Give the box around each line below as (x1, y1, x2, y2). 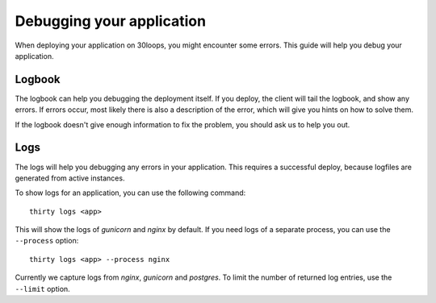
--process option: (15, 236, 79, 246)
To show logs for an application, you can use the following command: (15, 188, 246, 197)
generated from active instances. (15, 173, 125, 183)
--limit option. (15, 284, 70, 293)
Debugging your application (15, 12, 206, 30)
